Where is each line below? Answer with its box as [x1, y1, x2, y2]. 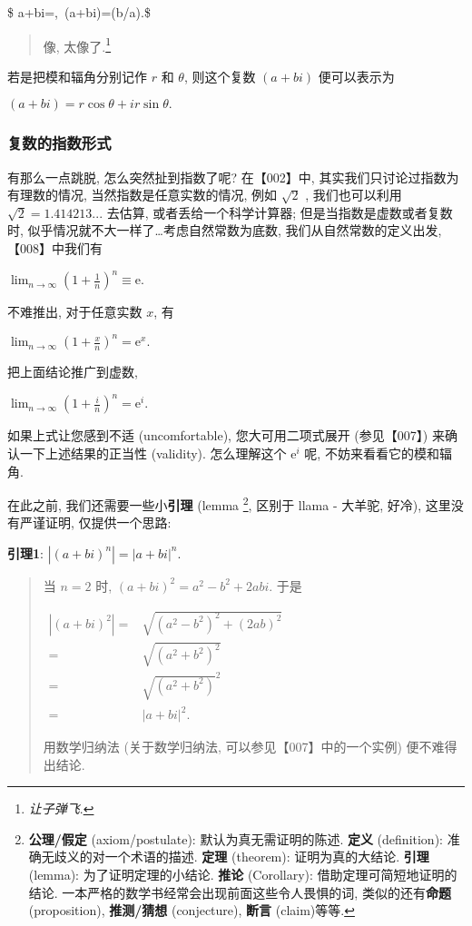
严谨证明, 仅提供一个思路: [19, 513, 172, 532]
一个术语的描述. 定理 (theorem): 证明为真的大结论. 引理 [104, 847, 429, 866]
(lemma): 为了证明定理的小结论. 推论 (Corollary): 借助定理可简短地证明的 [28, 865, 457, 883]
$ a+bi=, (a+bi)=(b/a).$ [7, 3, 151, 21]
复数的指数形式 [7, 132, 112, 154]
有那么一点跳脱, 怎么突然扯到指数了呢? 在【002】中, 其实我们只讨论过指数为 [7, 167, 459, 186]
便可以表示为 [318, 66, 395, 85]
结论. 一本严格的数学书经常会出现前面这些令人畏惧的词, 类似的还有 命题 [28, 882, 451, 901]
